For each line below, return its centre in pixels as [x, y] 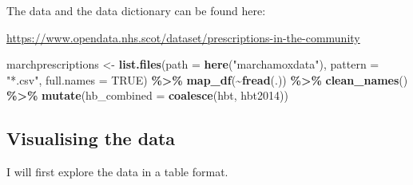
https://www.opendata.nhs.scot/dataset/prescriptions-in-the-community [183, 37]
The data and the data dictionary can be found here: [136, 10]
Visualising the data [91, 138]
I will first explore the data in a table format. [117, 172]
